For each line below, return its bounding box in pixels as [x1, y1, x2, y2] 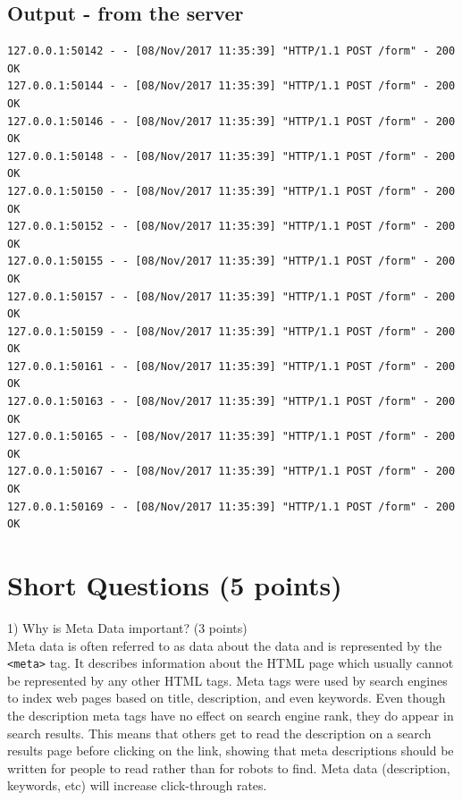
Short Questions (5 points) [7, 567, 342, 603]
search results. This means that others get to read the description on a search [7, 723, 432, 742]
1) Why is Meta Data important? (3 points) [7, 618, 248, 637]
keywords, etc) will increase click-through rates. [7, 776, 267, 795]
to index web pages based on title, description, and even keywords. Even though [7, 688, 446, 707]
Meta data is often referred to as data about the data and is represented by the [7, 636, 442, 654]
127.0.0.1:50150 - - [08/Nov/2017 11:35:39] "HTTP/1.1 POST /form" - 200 [7, 184, 456, 198]
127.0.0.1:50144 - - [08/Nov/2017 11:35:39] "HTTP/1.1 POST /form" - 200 [7, 80, 456, 93]
